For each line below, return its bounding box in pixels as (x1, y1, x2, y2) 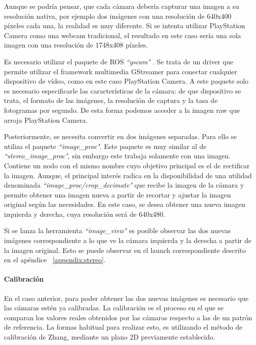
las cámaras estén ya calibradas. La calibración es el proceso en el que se (4, 302, 224, 313)
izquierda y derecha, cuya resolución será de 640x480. (4, 208, 166, 219)
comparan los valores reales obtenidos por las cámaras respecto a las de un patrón (4, 312, 253, 322)
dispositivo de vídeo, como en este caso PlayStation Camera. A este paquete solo (4, 76, 249, 86)
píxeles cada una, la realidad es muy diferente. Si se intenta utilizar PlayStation (4, 20, 245, 31)
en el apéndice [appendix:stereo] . (4, 254, 106, 265)
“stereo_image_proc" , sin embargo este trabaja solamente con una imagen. (4, 150, 231, 161)
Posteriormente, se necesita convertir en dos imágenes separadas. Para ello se (4, 131, 237, 142)
